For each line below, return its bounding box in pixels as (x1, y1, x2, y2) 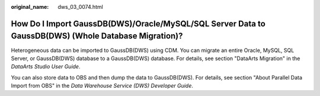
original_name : (11, 4, 49, 10)
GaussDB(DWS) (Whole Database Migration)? (11, 31, 183, 41)
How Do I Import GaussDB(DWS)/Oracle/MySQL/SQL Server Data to (11, 18, 266, 29)
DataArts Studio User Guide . (11, 63, 81, 70)
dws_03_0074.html (57, 4, 104, 10)
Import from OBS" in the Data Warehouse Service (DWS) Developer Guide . (11, 82, 194, 90)
